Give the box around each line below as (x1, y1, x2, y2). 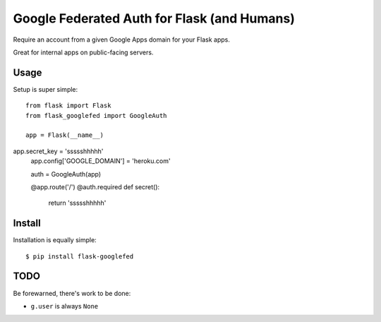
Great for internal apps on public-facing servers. (13, 48, 154, 56)
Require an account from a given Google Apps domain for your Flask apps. (13, 35, 231, 44)
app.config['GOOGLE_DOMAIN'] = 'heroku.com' (30, 157, 171, 165)
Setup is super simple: (13, 85, 78, 93)
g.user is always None (30, 302, 99, 310)
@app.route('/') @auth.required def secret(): (30, 182, 160, 191)
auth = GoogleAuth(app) (30, 169, 102, 178)
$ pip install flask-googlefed (25, 252, 134, 261)
